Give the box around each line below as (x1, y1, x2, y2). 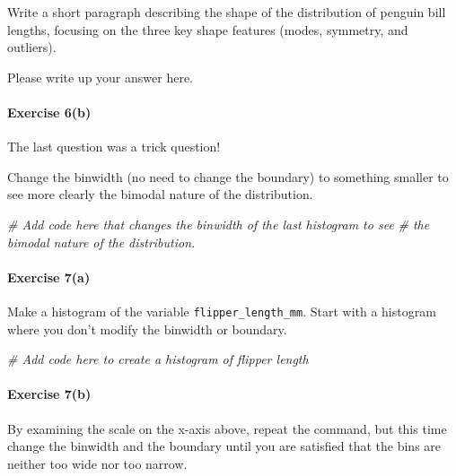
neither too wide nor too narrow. (7, 454, 188, 472)
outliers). (7, 38, 57, 56)
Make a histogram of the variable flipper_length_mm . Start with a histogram (7, 301, 436, 320)
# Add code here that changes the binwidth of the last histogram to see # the (7, 214, 430, 233)
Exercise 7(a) (7, 267, 91, 286)
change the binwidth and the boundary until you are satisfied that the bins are (7, 437, 442, 455)
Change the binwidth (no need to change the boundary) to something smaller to (7, 167, 449, 186)
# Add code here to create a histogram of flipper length (7, 350, 309, 368)
